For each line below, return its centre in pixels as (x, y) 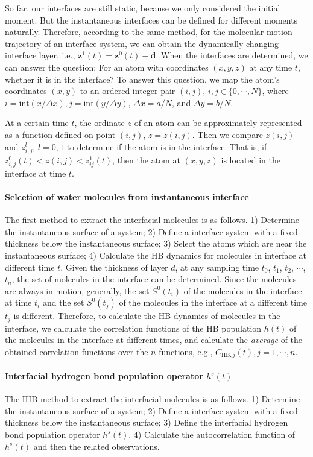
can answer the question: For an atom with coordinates (107, 67)
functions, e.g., (186, 352)
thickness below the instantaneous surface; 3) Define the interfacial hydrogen (147, 422)
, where (275, 91)
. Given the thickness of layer (114, 267)
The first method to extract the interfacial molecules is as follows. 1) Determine (152, 220)
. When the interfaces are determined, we (232, 55)
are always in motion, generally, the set (77, 290)
